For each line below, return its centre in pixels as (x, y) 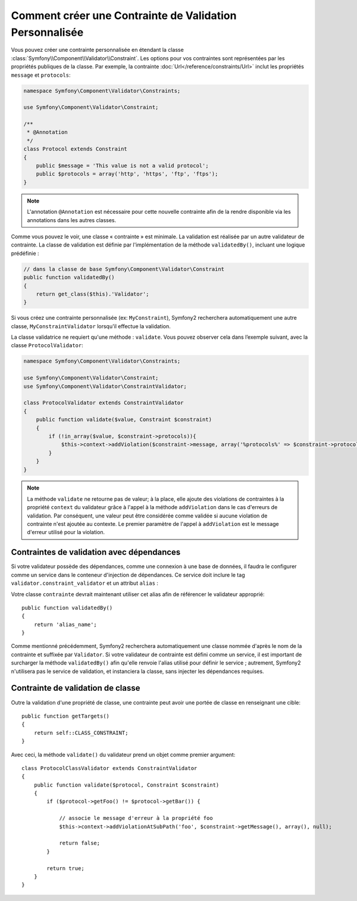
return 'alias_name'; (65, 624)
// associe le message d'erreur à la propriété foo (136, 818)
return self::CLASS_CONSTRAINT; (81, 733)
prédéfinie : (25, 253)
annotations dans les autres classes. (72, 220)
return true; (65, 868)
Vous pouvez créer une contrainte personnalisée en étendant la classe (97, 50)
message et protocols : (41, 75)
